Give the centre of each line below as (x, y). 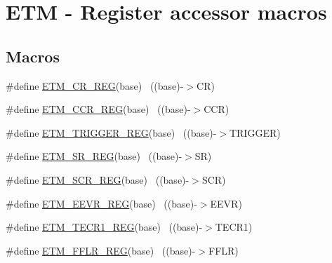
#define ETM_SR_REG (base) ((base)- (94, 156)
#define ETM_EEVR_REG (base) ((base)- (101, 203)
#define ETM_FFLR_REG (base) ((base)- (101, 250)
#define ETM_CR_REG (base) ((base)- (95, 85)
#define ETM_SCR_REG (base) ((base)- (98, 179)
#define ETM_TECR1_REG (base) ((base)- (104, 227)
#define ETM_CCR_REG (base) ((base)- (98, 109)
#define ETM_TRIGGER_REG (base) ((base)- (111, 132)
